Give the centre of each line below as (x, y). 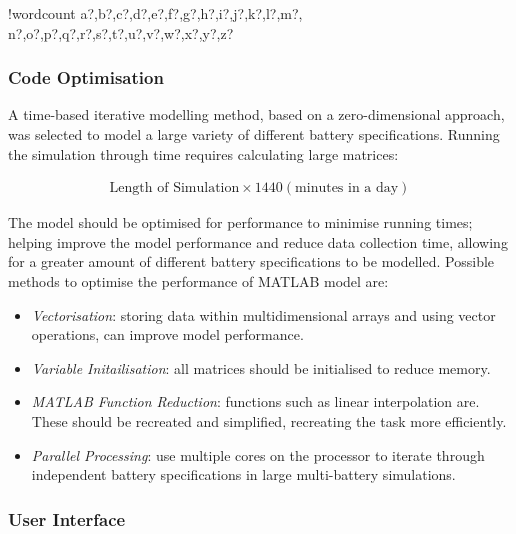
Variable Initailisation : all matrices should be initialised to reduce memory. (261, 367)
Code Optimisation (86, 77)
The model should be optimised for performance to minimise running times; (240, 222)
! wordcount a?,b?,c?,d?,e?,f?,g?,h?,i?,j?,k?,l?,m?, (155, 13)
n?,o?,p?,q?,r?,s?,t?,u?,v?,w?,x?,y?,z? (121, 32)
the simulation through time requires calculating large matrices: (203, 153)
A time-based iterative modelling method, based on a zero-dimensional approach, (256, 114)
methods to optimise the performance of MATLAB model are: (198, 281)
